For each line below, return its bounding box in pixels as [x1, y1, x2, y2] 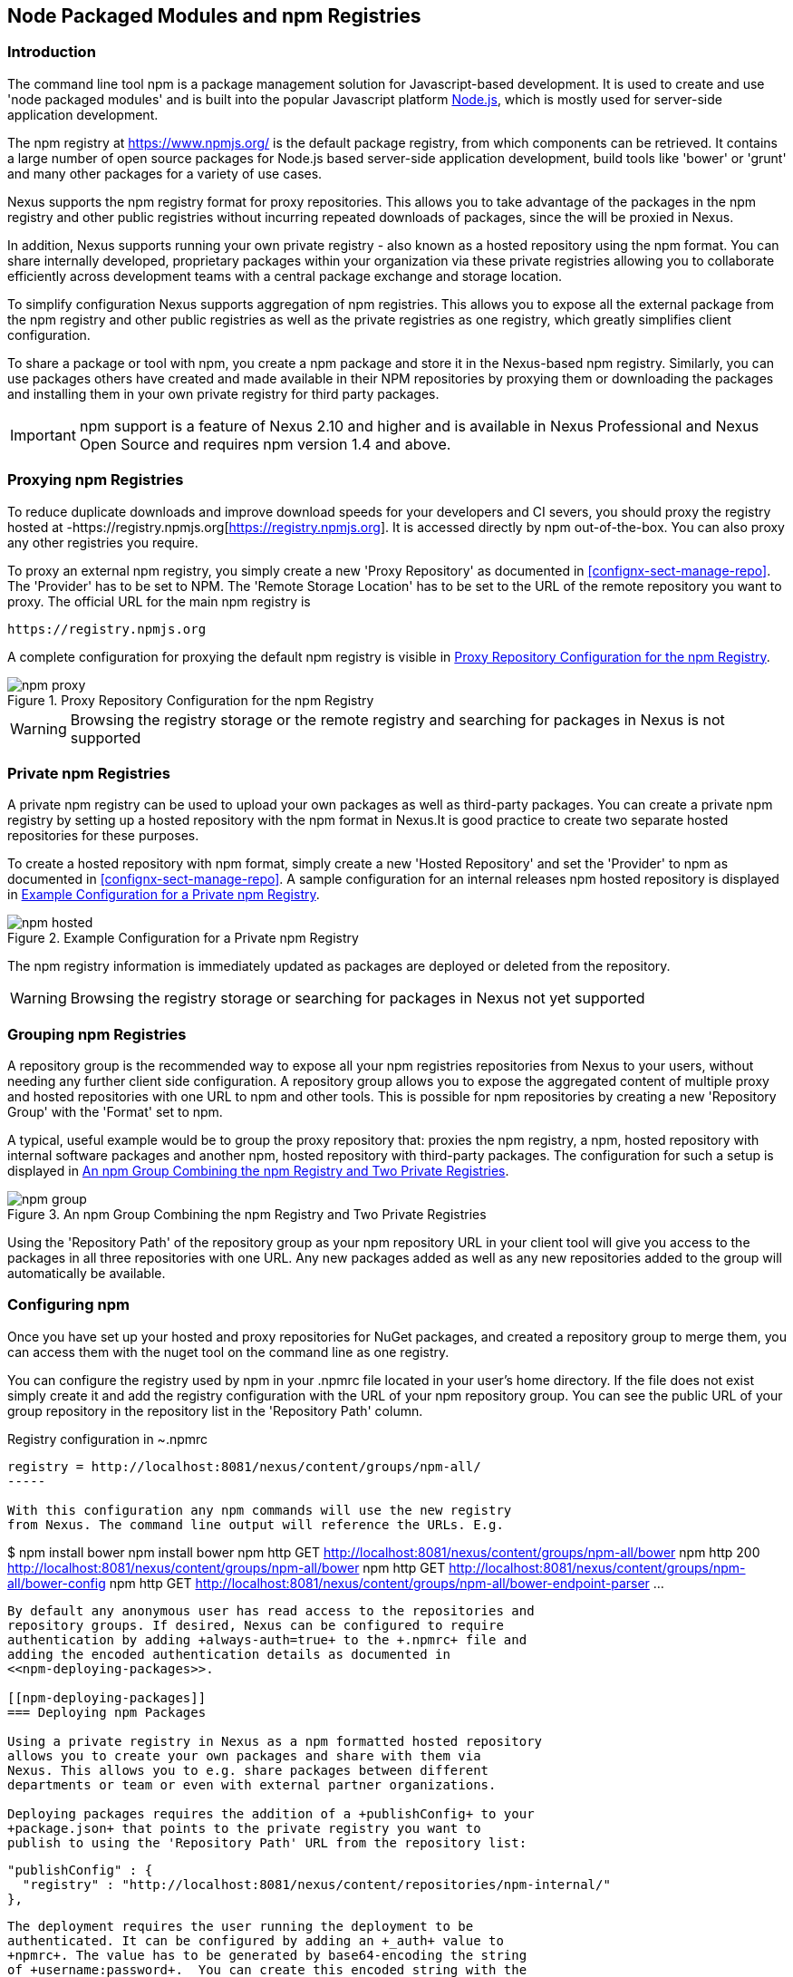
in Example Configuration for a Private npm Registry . [7, 887, 320, 903]
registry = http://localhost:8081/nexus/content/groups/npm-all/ [7, 1459, 481, 1474]
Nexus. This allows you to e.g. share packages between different [7, 1762, 489, 1778]
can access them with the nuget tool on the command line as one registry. [7, 1343, 450, 1360]
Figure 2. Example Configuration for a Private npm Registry [7, 930, 359, 946]
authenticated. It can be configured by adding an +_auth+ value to [7, 1933, 504, 1948]
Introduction [7, 43, 96, 62]
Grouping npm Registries [7, 1024, 187, 1043]
